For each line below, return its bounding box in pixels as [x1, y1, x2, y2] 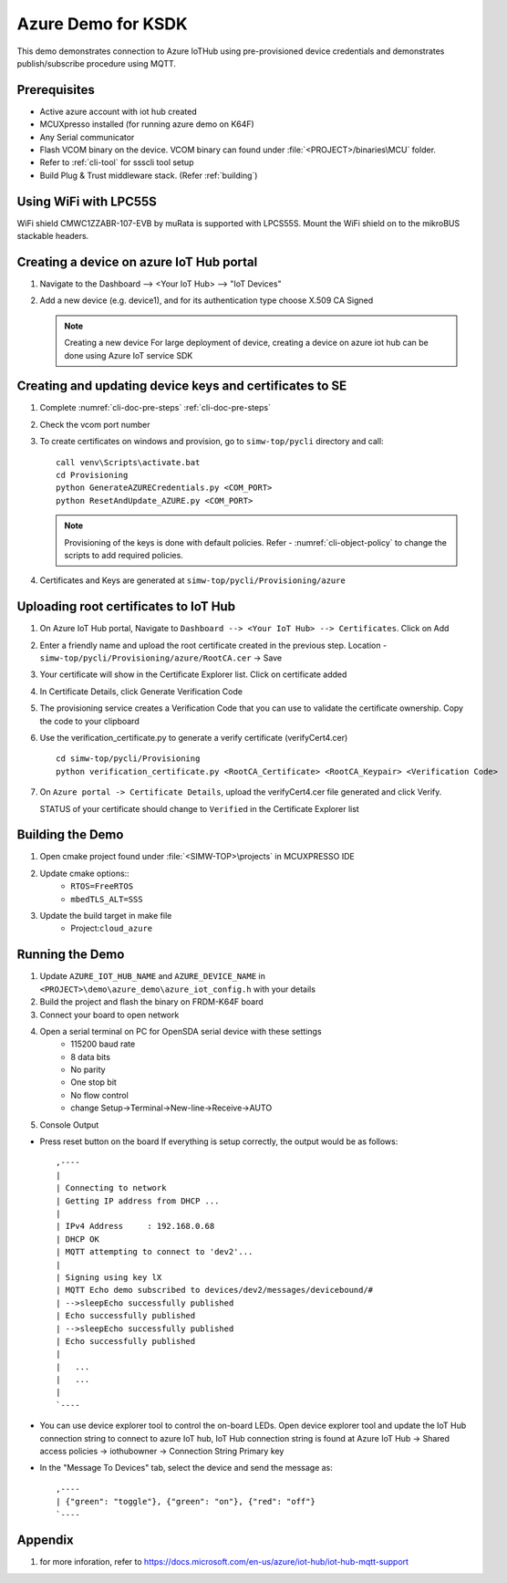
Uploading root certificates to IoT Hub [16, 599, 236, 615]
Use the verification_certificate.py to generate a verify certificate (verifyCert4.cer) [39, 733, 348, 744]
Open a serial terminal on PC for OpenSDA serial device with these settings [39, 1026, 323, 1036]
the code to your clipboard [39, 715, 140, 726]
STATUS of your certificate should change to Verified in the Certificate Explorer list [39, 803, 359, 814]
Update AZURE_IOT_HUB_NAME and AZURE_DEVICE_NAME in [39, 971, 266, 982]
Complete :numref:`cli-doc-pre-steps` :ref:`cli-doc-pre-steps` [39, 402, 271, 413]
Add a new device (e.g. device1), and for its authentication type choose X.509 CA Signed [39, 295, 374, 306]
